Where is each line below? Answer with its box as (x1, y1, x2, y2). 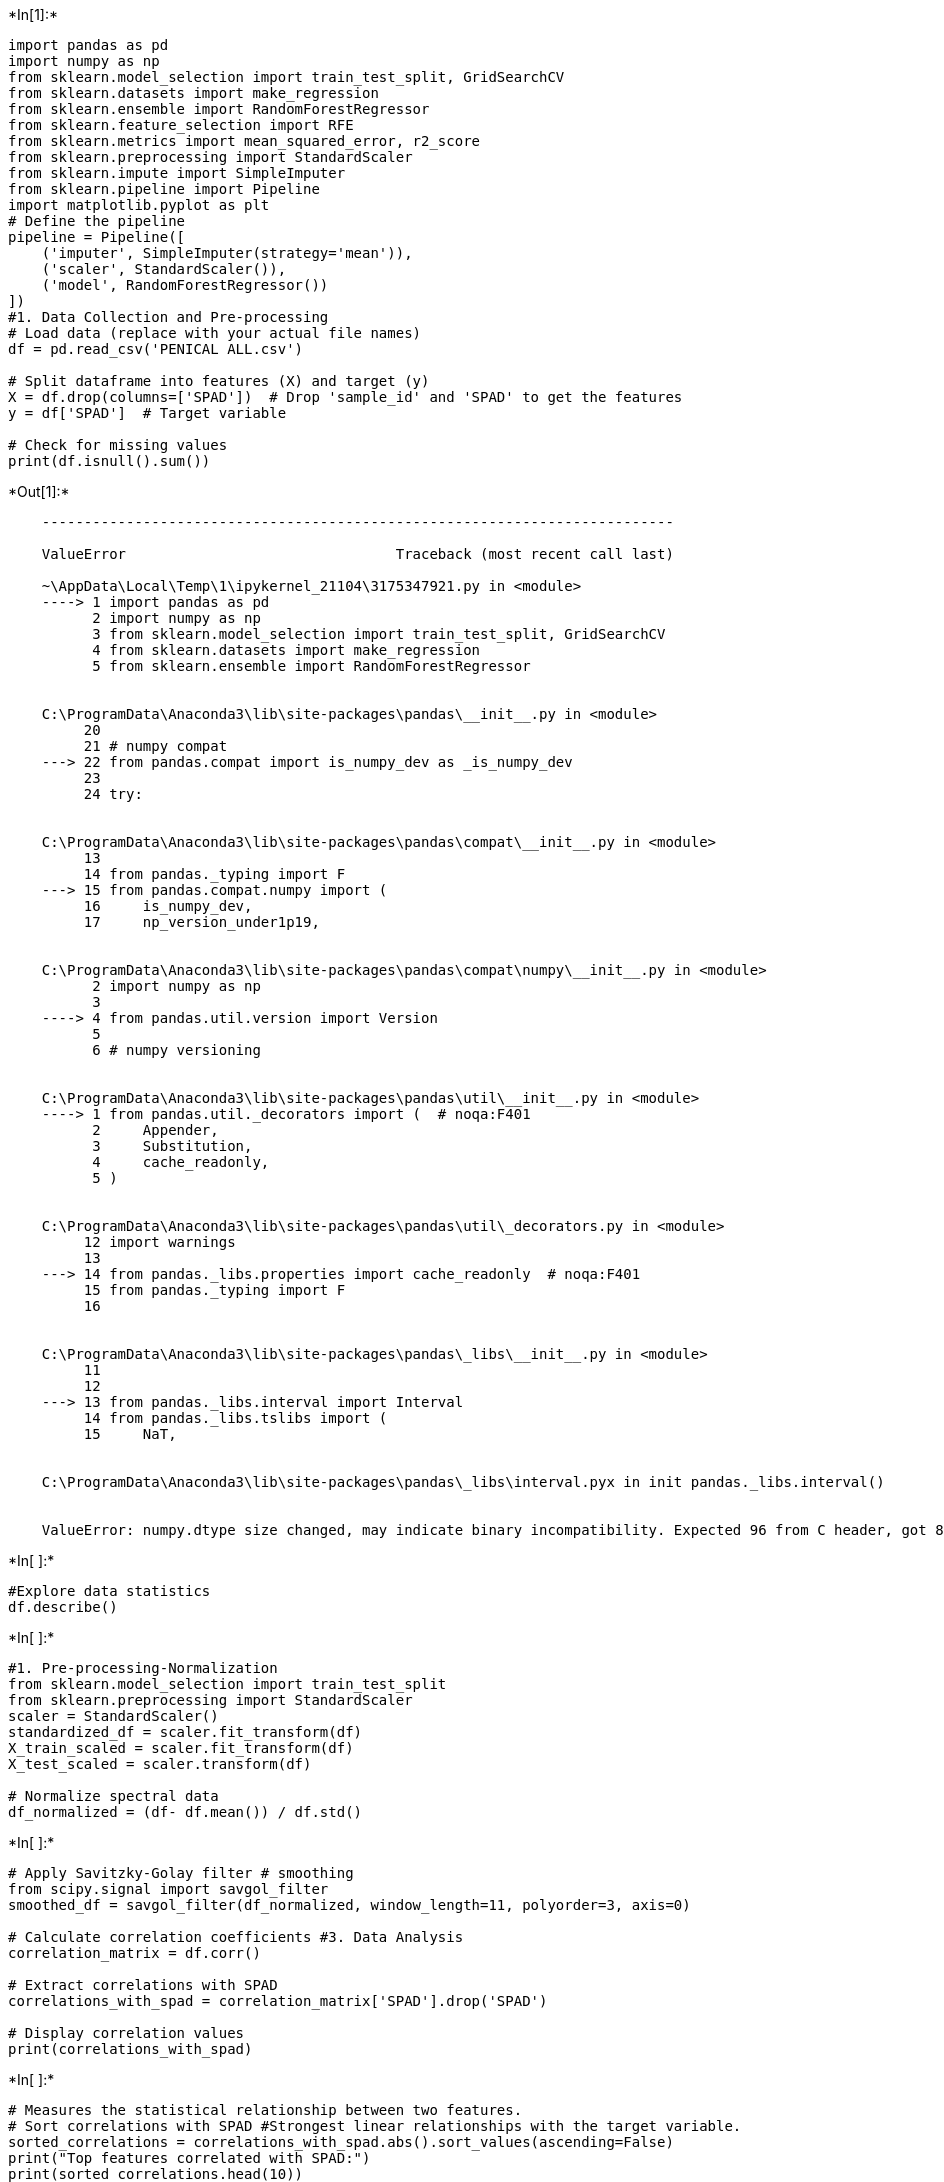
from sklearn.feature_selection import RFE (8, 117, 354, 133)
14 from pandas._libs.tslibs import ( (83, 1410, 388, 1426)
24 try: (83, 786, 143, 802)
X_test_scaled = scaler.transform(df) (8, 1756, 312, 1772)
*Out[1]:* (8, 483, 70, 500)
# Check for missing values (8, 437, 228, 453)
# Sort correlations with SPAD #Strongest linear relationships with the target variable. (8, 2118, 742, 2134)
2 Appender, (92, 1122, 219, 1138)
